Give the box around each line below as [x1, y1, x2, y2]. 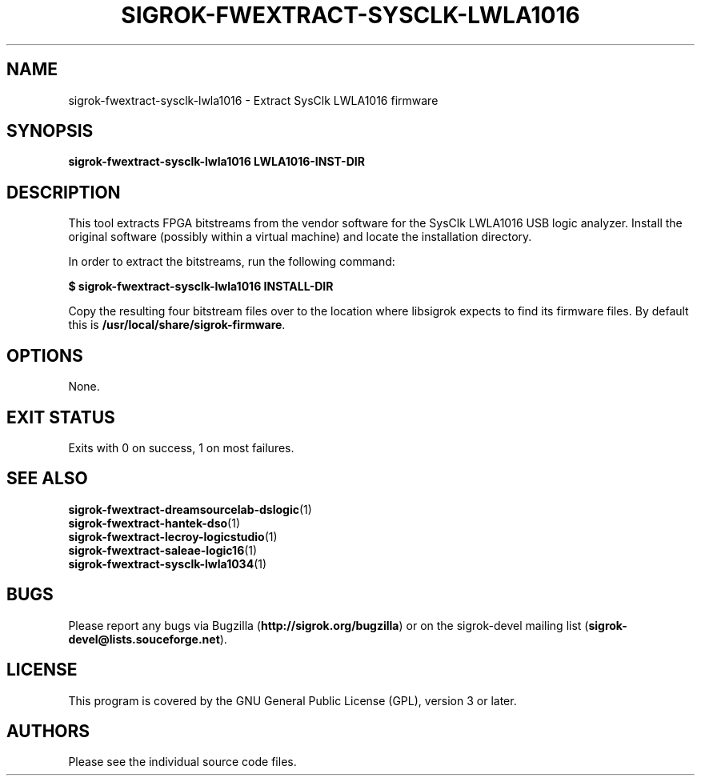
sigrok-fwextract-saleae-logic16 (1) [68, 543, 258, 557]
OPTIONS [6, 345, 83, 366]
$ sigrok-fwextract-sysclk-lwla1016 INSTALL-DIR [68, 279, 334, 294]
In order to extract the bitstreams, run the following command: [68, 255, 395, 269]
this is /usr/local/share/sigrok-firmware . [68, 318, 286, 332]
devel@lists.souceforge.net [68, 632, 220, 646]
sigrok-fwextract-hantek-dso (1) [68, 515, 240, 530]
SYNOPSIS [6, 121, 94, 142]
